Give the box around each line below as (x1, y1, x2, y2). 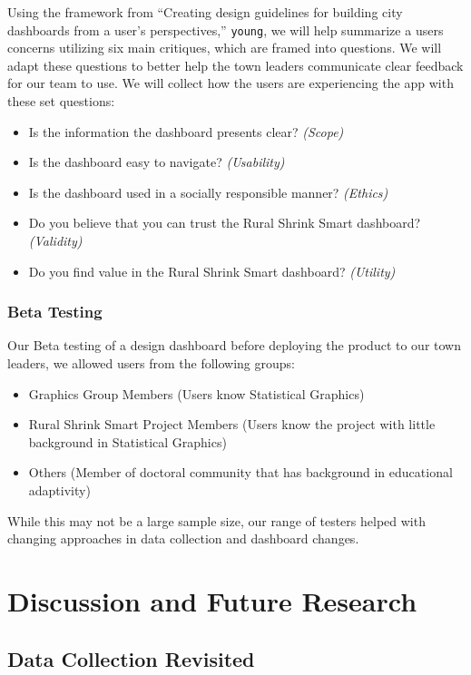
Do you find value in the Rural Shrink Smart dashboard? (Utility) (28, 261, 396, 280)
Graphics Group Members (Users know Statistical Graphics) (28, 384, 365, 403)
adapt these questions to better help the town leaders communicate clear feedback (7, 55, 464, 74)
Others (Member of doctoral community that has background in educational (28, 463, 453, 482)
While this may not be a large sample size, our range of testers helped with (7, 511, 426, 530)
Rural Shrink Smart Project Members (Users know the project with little (28, 415, 436, 434)
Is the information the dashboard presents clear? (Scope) (28, 122, 344, 141)
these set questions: (7, 92, 115, 111)
